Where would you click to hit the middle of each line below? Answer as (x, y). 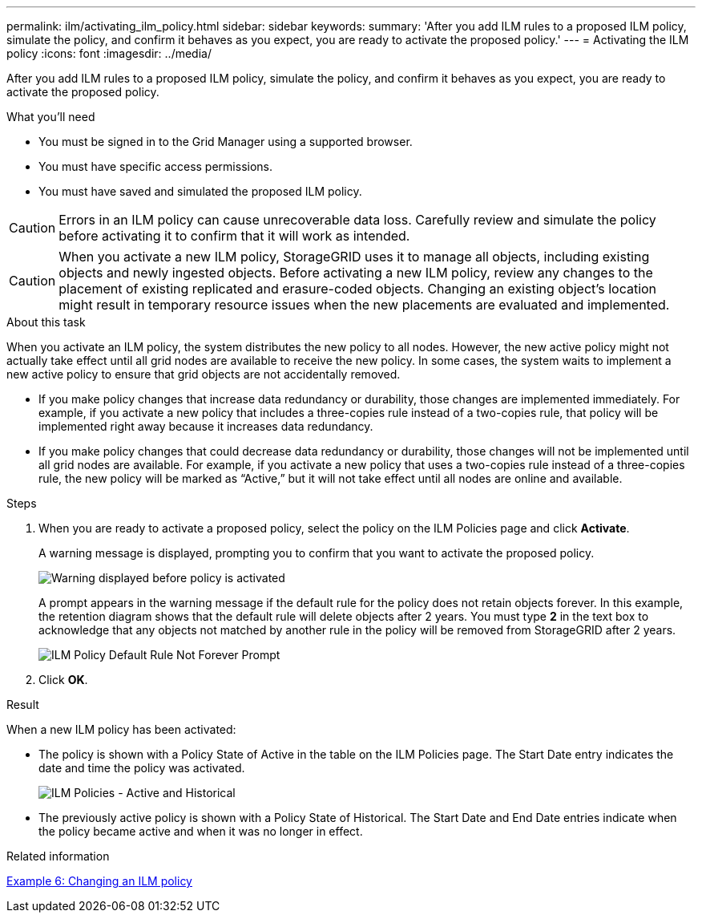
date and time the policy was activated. (142, 768)
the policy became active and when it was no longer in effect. (201, 831)
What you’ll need (51, 117)
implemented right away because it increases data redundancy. (206, 426)
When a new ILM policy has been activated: (121, 729)
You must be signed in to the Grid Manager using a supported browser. (226, 142)
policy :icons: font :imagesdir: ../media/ (109, 53)
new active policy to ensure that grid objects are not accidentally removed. (204, 374)
